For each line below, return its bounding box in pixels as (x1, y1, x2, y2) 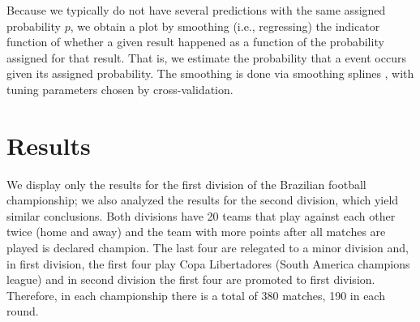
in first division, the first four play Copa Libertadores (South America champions (6, 255, 410, 272)
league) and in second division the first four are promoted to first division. (6, 271, 375, 288)
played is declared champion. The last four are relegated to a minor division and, (6, 239, 409, 256)
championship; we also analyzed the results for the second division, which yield (6, 191, 399, 208)
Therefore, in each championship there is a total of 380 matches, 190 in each (6, 286, 385, 303)
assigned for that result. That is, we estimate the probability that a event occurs (6, 49, 406, 66)
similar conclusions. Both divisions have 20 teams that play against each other (6, 207, 396, 224)
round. (6, 303, 39, 320)
